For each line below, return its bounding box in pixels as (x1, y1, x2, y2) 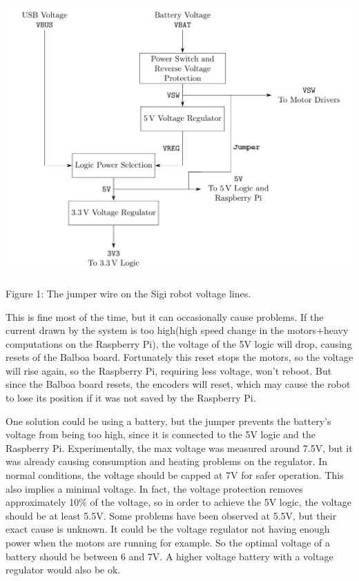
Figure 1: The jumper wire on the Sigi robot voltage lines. (6, 286, 251, 300)
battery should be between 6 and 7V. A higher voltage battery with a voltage (6, 549, 333, 563)
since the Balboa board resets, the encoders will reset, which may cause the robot (6, 377, 351, 391)
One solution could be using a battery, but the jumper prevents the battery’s (6, 413, 331, 428)
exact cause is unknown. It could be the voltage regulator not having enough (6, 522, 330, 536)
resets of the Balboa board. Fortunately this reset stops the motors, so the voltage (6, 350, 353, 364)
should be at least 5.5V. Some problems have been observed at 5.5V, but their (6, 508, 337, 522)
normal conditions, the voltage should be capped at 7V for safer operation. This (6, 468, 344, 482)
